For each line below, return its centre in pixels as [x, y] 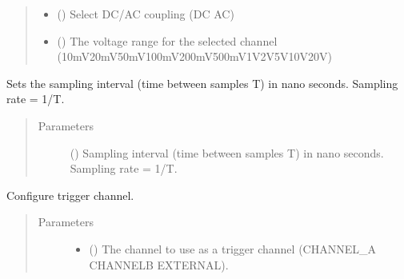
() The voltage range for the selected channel [167, 40]
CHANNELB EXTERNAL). [159, 264]
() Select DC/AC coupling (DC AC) [146, 14]
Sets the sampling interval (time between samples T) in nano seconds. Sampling [202, 83]
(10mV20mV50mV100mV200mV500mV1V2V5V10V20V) [194, 56]
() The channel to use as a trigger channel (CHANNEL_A [232, 248]
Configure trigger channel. [70, 195]
